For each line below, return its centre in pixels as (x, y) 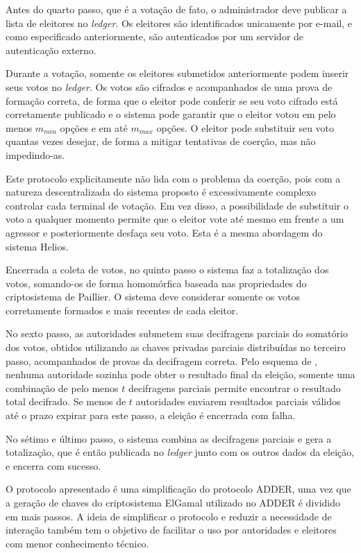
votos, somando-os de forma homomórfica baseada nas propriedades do (156, 283)
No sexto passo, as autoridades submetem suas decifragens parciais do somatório (177, 333)
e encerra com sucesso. (53, 465)
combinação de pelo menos (62, 388)
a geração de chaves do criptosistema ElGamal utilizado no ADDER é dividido (173, 502)
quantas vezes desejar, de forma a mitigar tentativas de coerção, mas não (161, 141)
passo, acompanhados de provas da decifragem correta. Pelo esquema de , (162, 360)
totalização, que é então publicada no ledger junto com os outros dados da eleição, (180, 452)
